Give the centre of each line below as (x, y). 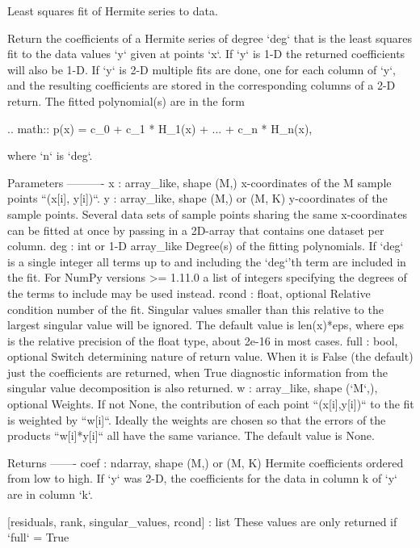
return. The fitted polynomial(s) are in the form (126, 100)
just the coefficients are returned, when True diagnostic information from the (198, 372)
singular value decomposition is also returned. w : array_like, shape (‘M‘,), (193, 388)
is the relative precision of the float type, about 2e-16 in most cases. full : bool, (203, 340)
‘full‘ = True (38, 537)
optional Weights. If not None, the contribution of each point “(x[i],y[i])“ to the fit (211, 404)
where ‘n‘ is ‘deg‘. (50, 155)
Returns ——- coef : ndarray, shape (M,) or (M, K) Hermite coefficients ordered (206, 462)
